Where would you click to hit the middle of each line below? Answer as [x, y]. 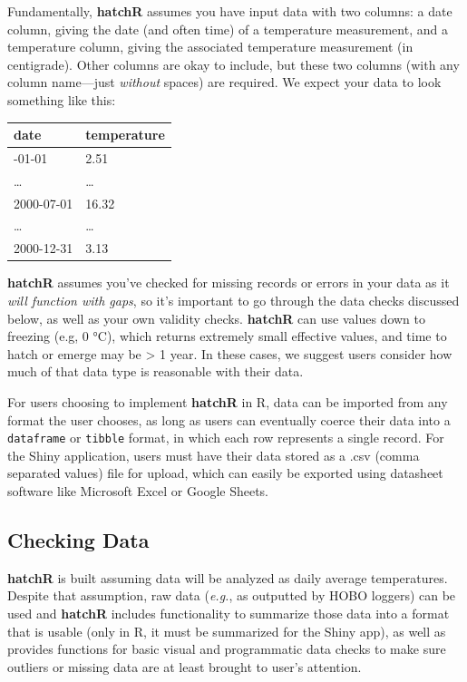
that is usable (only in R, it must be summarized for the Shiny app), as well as [227, 631]
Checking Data [78, 539]
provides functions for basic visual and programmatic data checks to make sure [227, 649]
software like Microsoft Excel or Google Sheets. [138, 490]
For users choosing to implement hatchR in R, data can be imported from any [228, 401]
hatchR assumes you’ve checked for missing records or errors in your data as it [229, 283]
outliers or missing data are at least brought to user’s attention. [185, 666]
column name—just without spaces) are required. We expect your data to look [224, 82]
